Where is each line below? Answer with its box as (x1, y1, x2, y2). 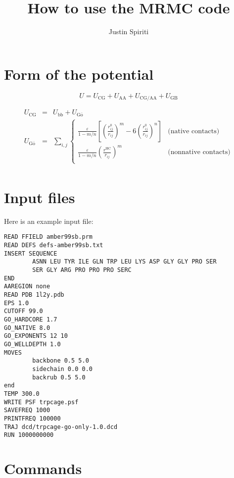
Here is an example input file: (4, 215, 94, 226)
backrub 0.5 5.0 (32, 373, 86, 381)
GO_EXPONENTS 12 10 (4, 332, 68, 340)
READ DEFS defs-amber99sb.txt (4, 242, 103, 249)
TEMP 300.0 (4, 390, 40, 397)
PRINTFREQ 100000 (4, 415, 61, 422)
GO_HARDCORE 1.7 (4, 316, 57, 323)
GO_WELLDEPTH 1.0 (4, 340, 61, 348)
